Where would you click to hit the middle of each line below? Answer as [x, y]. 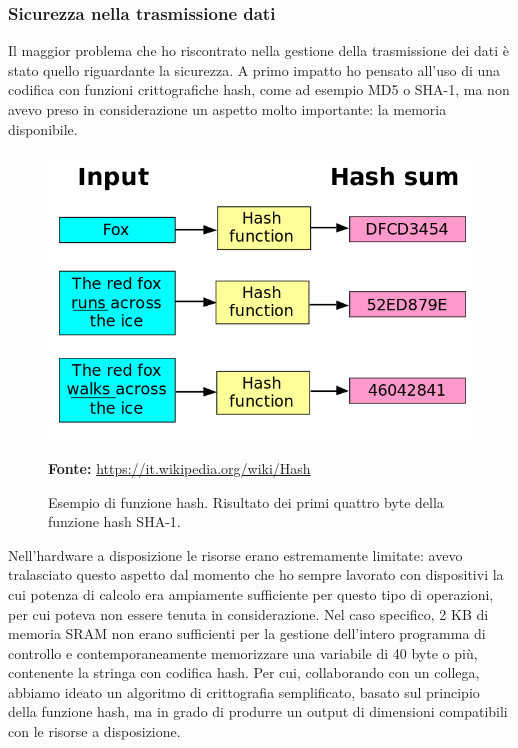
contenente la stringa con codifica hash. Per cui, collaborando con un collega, [244, 672]
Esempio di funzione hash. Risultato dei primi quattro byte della [246, 501]
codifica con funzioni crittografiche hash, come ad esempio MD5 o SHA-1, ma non [259, 89]
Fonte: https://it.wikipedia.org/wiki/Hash [179, 467]
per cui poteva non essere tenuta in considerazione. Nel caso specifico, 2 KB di [248, 613]
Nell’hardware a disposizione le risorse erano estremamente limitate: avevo [235, 554]
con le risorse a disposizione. [94, 731]
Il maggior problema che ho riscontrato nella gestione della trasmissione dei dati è [259, 50]
